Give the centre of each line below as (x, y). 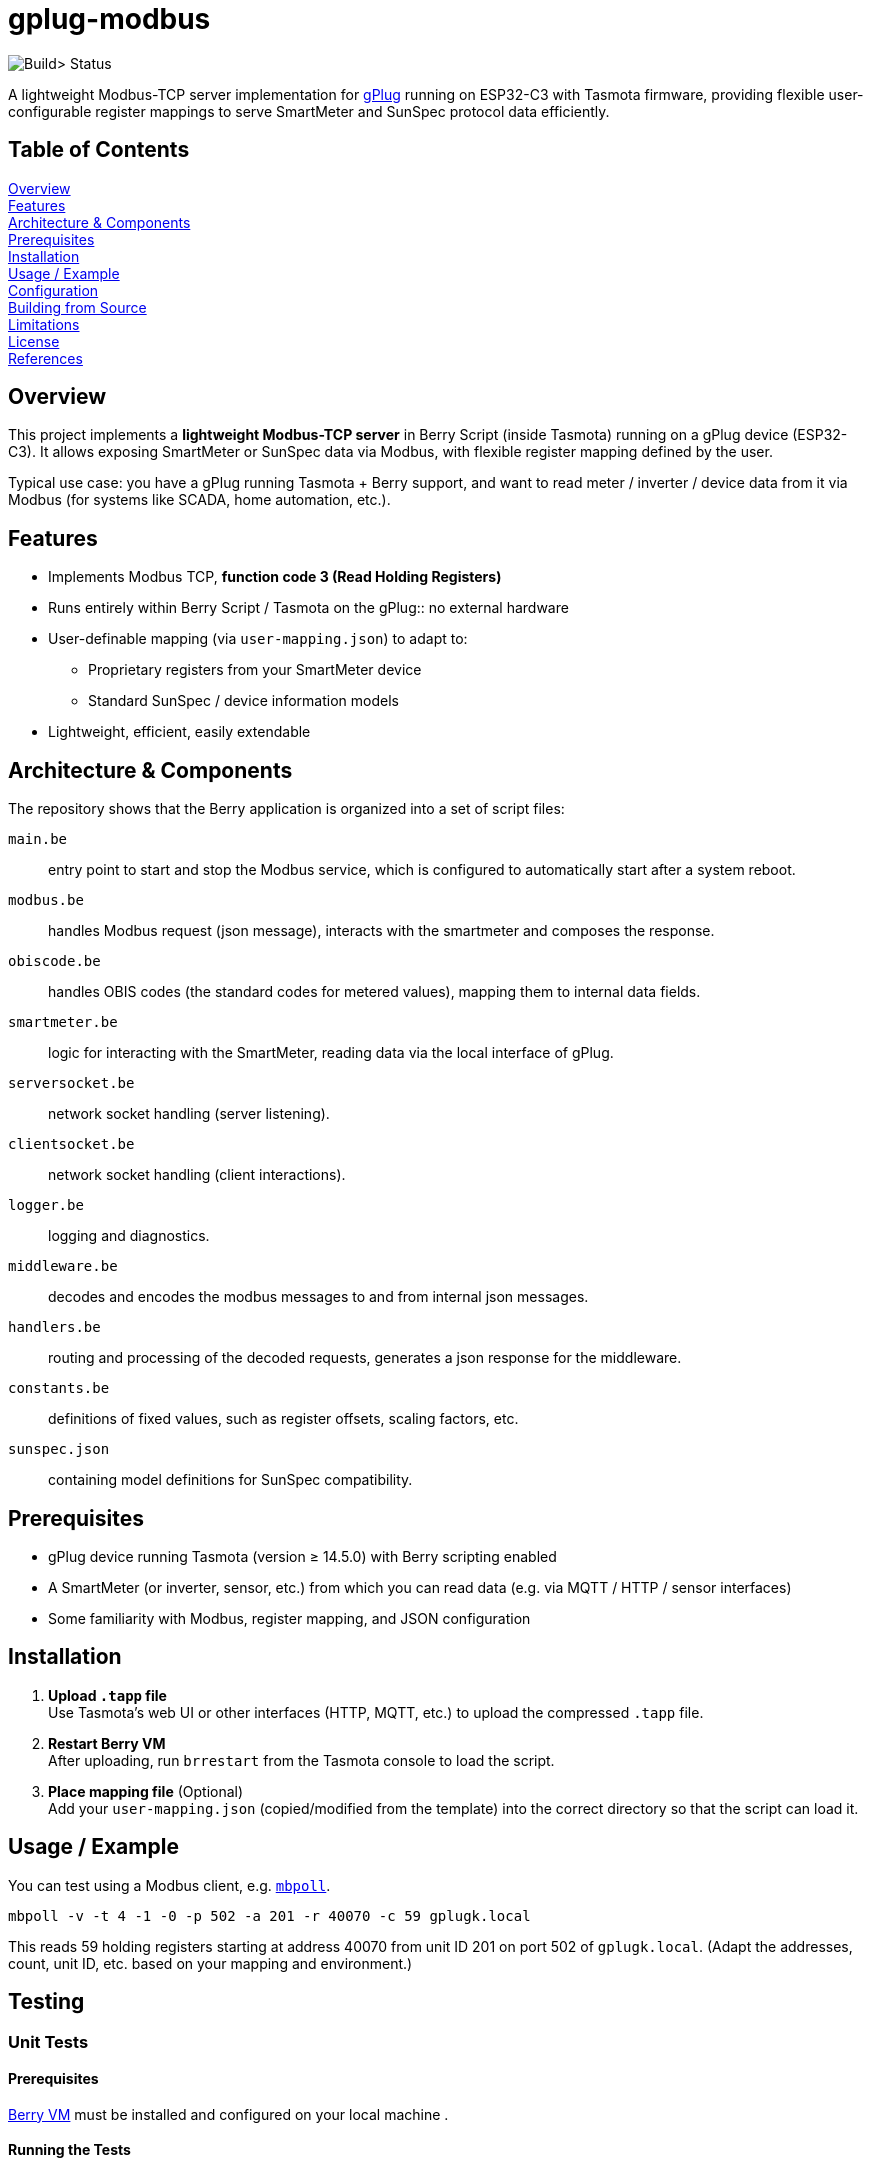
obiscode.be (54, 961)
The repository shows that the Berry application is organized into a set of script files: (286, 809)
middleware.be (63, 1266)
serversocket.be (71, 1083)
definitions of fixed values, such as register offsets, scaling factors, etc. (283, 1419)
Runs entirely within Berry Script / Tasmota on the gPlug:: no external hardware (308, 608)
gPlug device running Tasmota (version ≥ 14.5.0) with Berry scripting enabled (302, 1556)
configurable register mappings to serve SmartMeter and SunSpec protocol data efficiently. (309, 111)
